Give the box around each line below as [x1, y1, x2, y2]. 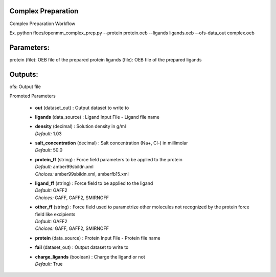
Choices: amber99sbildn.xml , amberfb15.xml [35, 171, 129, 177]
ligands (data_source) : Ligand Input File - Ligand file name [35, 114, 159, 120]
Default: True [35, 261, 63, 267]
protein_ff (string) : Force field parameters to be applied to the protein [35, 156, 182, 162]
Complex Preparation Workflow [9, 20, 76, 27]
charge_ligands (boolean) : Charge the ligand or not [35, 253, 145, 260]
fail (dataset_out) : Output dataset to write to [35, 244, 129, 250]
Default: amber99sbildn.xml [35, 164, 94, 170]
